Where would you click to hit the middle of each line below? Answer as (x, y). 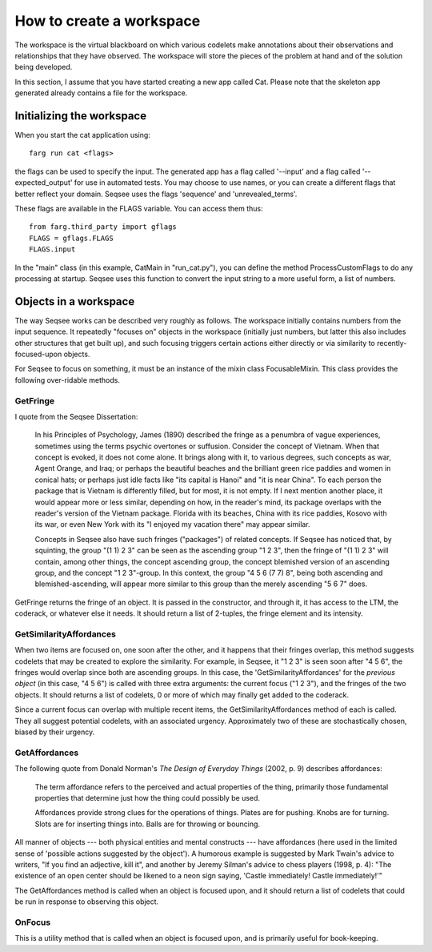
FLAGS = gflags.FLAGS (71, 238)
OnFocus (33, 922)
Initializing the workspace (81, 116)
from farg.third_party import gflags (103, 227)
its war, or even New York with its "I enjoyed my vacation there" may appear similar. (173, 524)
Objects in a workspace (75, 301)
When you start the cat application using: (83, 135)
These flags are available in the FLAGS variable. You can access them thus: (139, 208)
